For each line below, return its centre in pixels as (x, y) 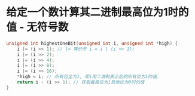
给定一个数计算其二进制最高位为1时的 (98, 12)
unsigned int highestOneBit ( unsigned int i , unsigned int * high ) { (92, 43)
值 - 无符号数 (37, 27)
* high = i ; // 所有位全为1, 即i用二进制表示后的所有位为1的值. (88, 77)
